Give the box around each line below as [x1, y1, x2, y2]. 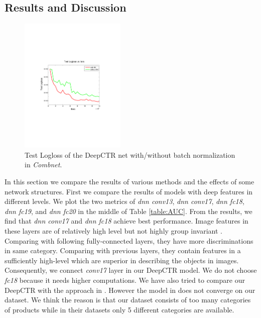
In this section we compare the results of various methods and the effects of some [5, 176, 254, 186]
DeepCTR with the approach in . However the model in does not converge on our [5, 284, 255, 295]
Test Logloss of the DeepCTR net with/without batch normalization [25, 149, 235, 160]
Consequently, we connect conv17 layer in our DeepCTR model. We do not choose [5, 265, 257, 275]
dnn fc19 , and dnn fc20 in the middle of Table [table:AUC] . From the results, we [5, 205, 252, 216]
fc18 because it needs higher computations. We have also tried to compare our [5, 274, 245, 285]
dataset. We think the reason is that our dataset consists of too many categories [5, 294, 251, 305]
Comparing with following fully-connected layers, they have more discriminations [5, 235, 253, 246]
